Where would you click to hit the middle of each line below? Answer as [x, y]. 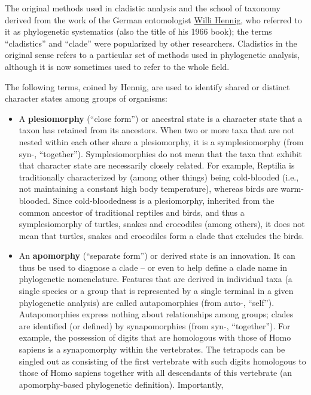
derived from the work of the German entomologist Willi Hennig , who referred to [153, 19]
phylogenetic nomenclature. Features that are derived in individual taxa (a [155, 279]
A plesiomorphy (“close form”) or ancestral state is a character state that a [161, 118]
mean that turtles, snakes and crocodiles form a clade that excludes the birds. [161, 235]
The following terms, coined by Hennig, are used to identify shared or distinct [147, 86]
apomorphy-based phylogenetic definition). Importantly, [121, 384]
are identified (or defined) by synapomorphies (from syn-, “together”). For [155, 325]
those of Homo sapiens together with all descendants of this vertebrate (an [155, 373]
